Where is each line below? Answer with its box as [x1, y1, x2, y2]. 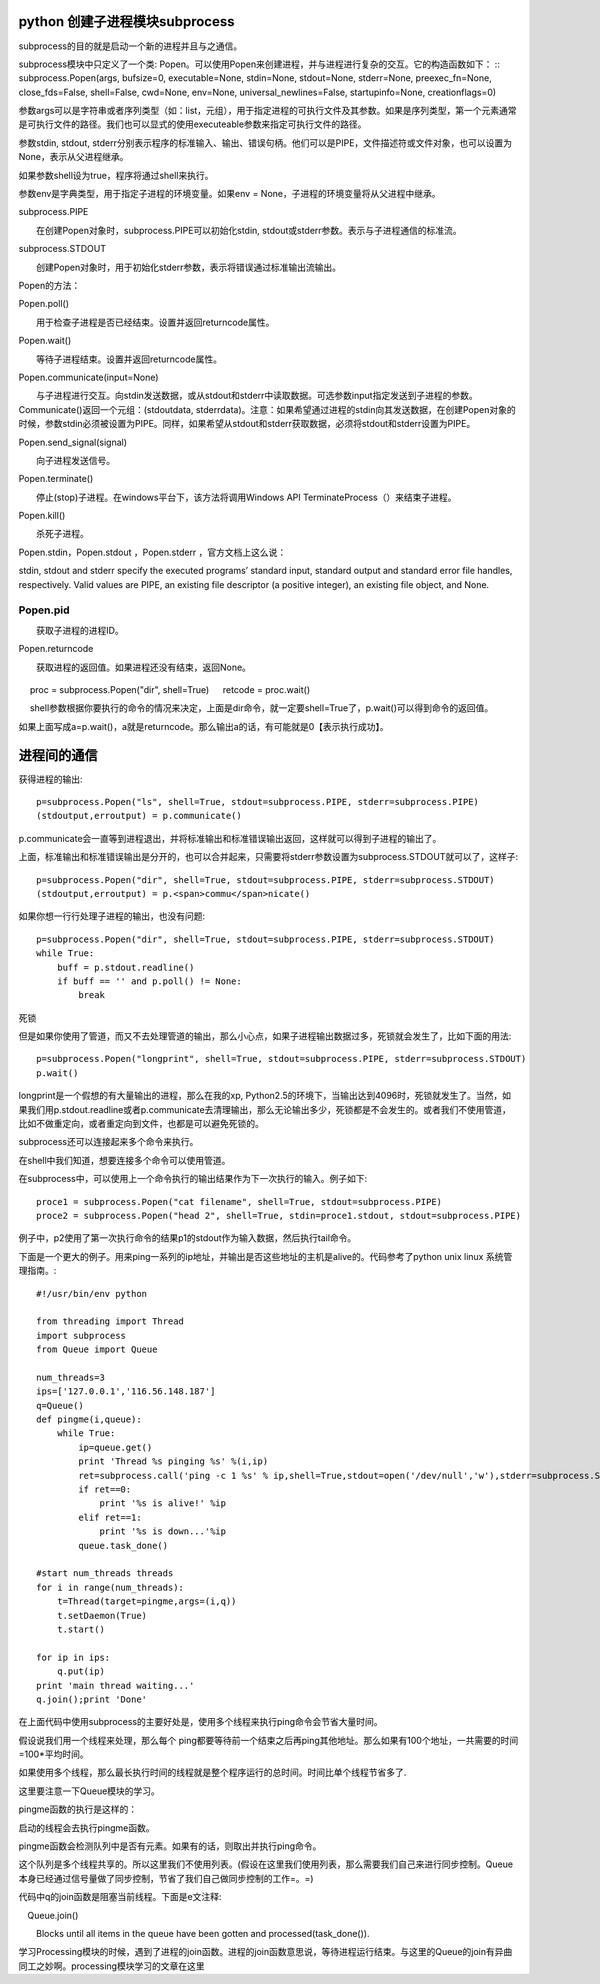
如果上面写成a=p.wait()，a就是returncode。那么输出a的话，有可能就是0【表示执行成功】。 [18, 720, 389, 732]
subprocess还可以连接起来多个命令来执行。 [18, 1136, 199, 1148]
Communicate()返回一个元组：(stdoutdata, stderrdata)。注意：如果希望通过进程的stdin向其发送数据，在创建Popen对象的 [18, 403, 516, 415]
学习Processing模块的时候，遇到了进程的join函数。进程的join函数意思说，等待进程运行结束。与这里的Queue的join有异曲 [18, 1946, 513, 1958]
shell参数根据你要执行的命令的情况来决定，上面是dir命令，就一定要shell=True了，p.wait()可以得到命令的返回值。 [29, 702, 494, 714]
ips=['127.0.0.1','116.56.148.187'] [36, 1386, 216, 1397]
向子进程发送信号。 [35, 454, 115, 466]
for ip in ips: [36, 1651, 111, 1663]
